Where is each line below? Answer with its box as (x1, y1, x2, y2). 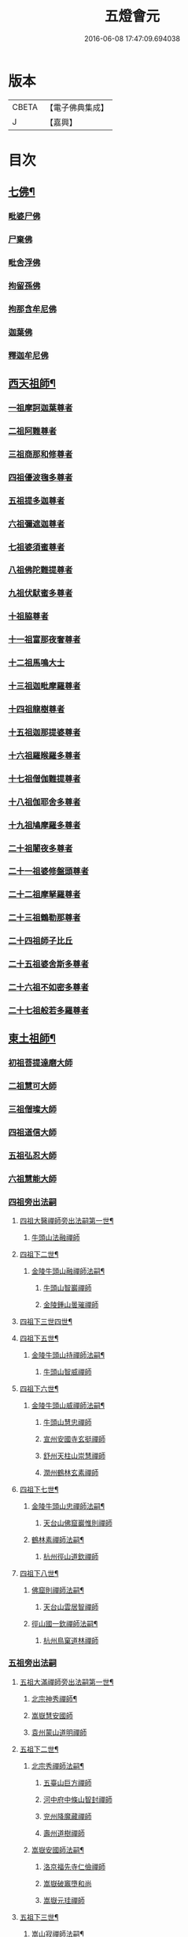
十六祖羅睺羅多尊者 (8, 750, 81, 761)
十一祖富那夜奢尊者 (8, 634, 81, 645)
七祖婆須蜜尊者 (8, 541, 65, 552)
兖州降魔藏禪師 (42, 1811, 92, 1821)
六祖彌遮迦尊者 (8, 518, 65, 529)
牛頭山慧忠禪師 (42, 1418, 92, 1427)
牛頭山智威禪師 (42, 1367, 92, 1377)
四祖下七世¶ (19, 1485, 59, 1494)
